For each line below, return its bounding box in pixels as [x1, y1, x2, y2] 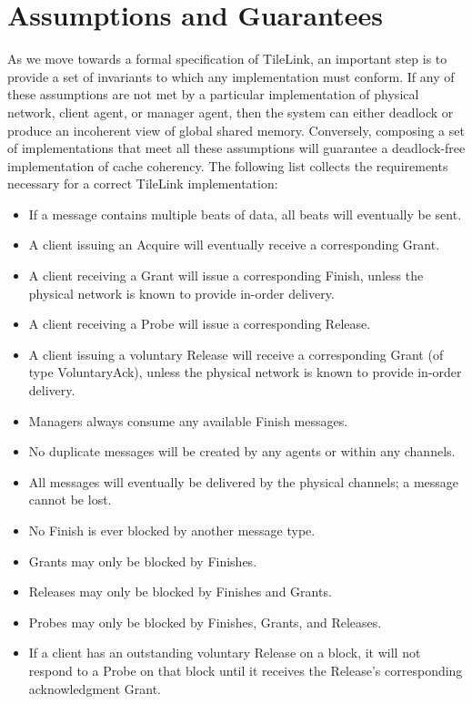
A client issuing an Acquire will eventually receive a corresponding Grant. [28, 235, 440, 254]
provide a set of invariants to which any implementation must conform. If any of [7, 66, 455, 86]
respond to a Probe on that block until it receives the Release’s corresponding [28, 660, 463, 679]
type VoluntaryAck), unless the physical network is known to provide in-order [28, 362, 462, 382]
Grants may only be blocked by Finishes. [28, 551, 257, 570]
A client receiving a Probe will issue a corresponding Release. [28, 314, 371, 333]
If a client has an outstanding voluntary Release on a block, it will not [28, 643, 421, 662]
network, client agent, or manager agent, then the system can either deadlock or [7, 102, 454, 121]
